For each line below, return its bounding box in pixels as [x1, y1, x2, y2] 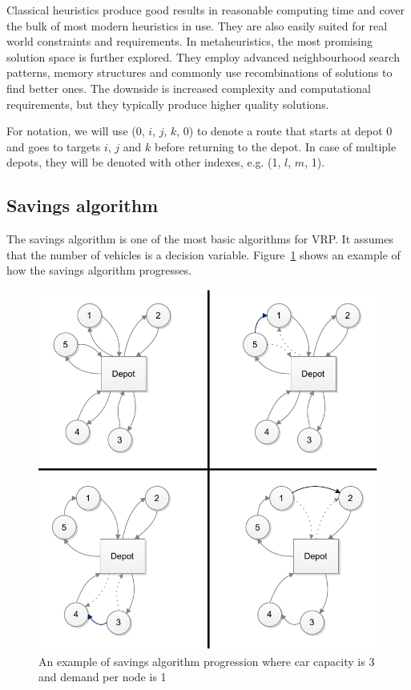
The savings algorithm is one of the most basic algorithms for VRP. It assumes [6, 231, 393, 247]
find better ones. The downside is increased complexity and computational [6, 79, 371, 96]
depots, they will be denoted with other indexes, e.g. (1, [6, 154, 281, 170]
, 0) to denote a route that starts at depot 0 [176, 122, 393, 139]
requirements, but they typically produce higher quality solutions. [6, 95, 329, 112]
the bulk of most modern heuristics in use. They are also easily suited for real [6, 17, 388, 34]
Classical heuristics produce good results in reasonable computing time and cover [6, 2, 405, 18]
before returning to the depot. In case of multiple [154, 138, 397, 154]
